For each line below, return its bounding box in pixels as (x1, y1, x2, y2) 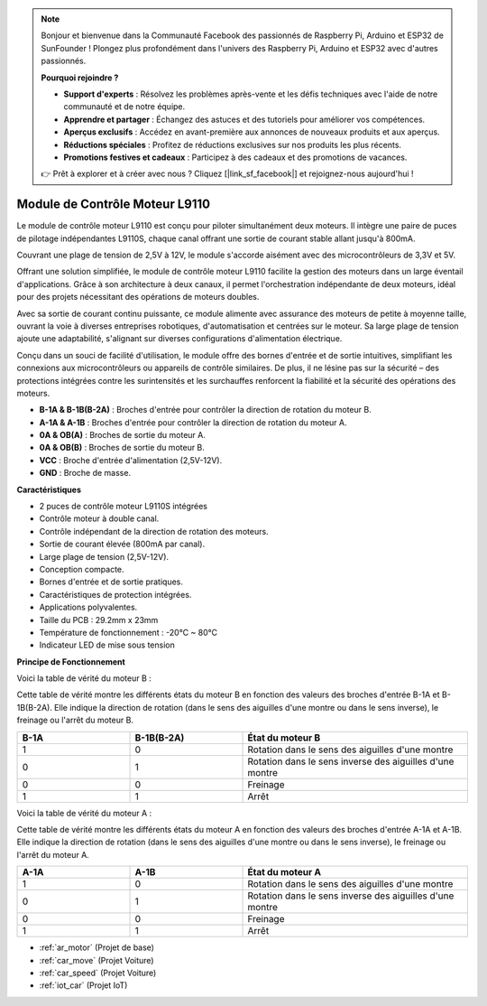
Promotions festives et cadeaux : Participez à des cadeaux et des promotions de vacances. (63, 152, 408, 163)
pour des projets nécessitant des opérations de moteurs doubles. (16, 292, 260, 303)
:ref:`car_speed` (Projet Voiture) (39, 967, 157, 978)
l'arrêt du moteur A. (16, 849, 89, 860)
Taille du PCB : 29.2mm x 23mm (39, 614, 159, 625)
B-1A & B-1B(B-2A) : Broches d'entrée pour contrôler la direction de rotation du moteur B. (39, 405, 372, 415)
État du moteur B (247, 731, 321, 744)
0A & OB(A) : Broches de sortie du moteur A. (39, 430, 207, 441)
